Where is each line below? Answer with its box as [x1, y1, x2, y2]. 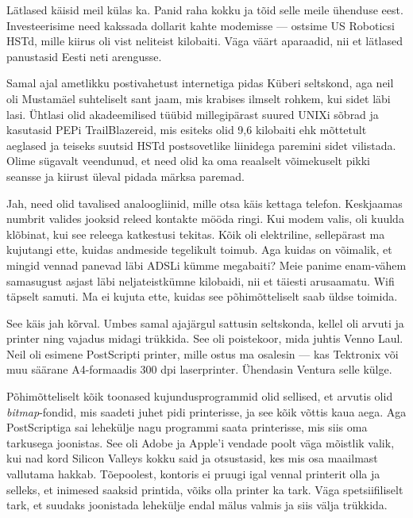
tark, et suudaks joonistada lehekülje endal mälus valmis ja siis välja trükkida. [6, 497, 388, 513]
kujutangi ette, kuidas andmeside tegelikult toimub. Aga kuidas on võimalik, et [6, 241, 392, 258]
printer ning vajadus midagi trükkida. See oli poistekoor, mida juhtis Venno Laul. [6, 330, 403, 347]
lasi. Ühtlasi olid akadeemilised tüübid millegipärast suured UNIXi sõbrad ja [6, 106, 379, 122]
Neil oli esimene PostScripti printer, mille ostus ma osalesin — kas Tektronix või [6, 345, 399, 362]
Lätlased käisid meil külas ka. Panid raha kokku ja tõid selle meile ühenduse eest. [6, 2, 403, 17]
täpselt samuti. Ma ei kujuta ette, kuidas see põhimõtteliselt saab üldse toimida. [6, 288, 398, 305]
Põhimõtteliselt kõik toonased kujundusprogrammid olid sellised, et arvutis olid [6, 388, 393, 405]
